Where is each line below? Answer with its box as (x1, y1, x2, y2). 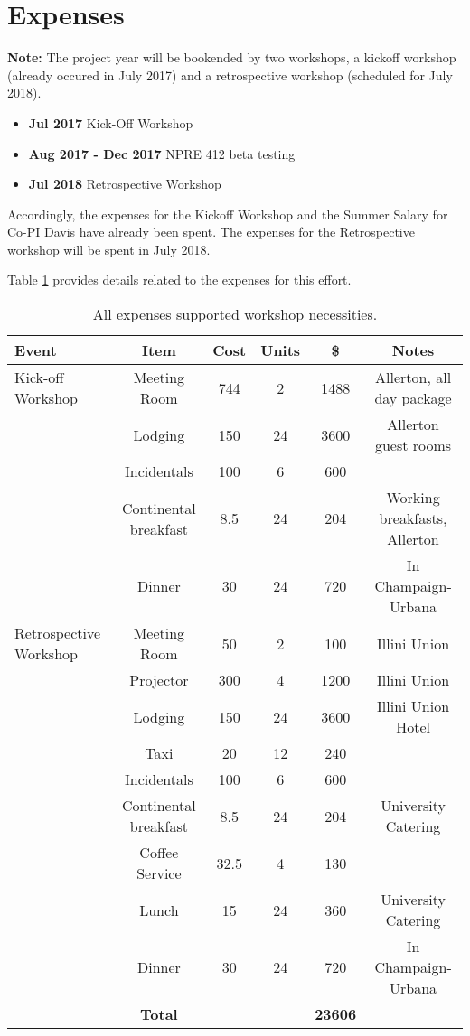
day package (374, 387, 452, 409)
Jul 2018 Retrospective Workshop (28, 174, 221, 193)
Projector (129, 669, 189, 691)
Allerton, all (375, 367, 452, 388)
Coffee (139, 842, 179, 863)
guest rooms (374, 434, 452, 456)
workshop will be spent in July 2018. (7, 239, 211, 258)
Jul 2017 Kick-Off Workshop (28, 113, 193, 132)
